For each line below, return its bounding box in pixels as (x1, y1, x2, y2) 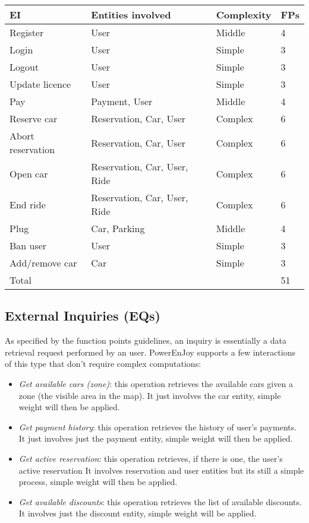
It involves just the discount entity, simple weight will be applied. (18, 507, 257, 519)
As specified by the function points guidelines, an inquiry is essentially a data (5, 334, 286, 347)
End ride (10, 197, 46, 211)
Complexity (216, 8, 272, 21)
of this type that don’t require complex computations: (5, 357, 201, 370)
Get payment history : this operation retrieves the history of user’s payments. (18, 420, 297, 433)
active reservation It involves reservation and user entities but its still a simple (18, 464, 304, 476)
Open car (10, 166, 48, 180)
